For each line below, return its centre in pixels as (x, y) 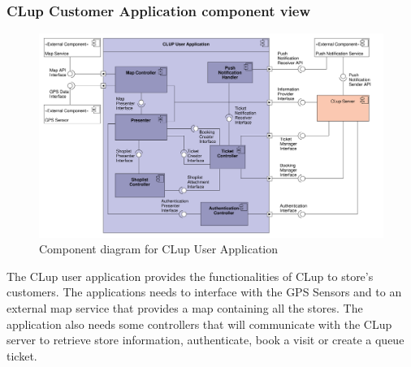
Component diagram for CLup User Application (159, 249)
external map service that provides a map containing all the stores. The (185, 307)
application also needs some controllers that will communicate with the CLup (199, 324)
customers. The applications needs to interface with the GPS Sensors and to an (204, 292)
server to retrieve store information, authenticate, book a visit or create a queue (205, 340)
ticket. (22, 355)
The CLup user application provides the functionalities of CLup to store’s (190, 276)
